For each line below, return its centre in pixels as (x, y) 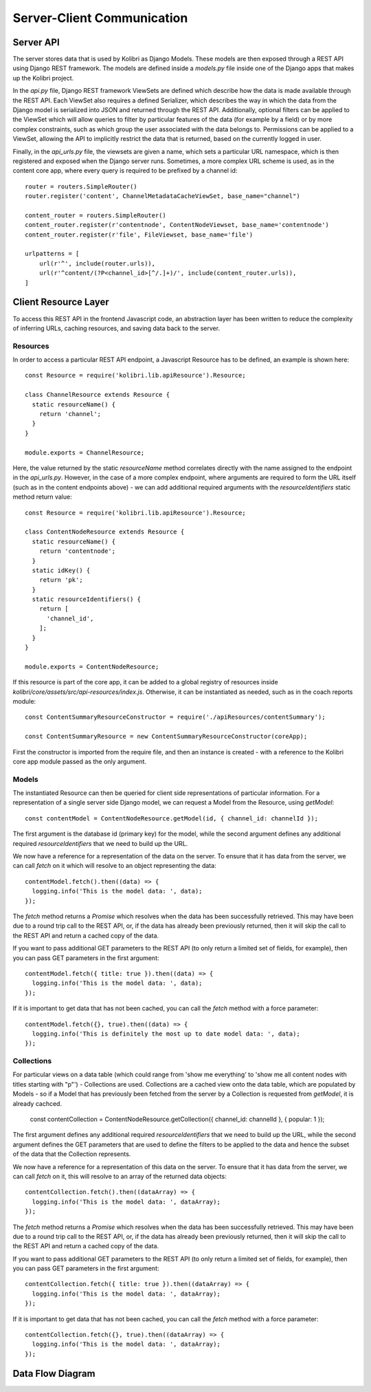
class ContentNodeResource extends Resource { (105, 532)
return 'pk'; (61, 580)
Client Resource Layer (61, 302)
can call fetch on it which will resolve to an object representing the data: (114, 866)
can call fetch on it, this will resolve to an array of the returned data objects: (120, 1176)
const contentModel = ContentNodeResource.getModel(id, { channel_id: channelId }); (172, 818)
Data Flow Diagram (54, 1373)
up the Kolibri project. (43, 78)
